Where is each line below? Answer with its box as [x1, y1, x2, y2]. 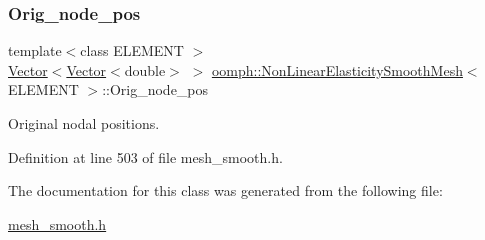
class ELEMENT [80, 40, 184, 61]
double [124, 59, 166, 80]
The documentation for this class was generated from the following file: [8, 180, 443, 201]
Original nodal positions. [8, 113, 160, 133]
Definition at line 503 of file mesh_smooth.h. [8, 146, 283, 167]
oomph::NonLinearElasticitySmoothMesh [211, 59, 463, 80]
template [8, 40, 62, 61]
